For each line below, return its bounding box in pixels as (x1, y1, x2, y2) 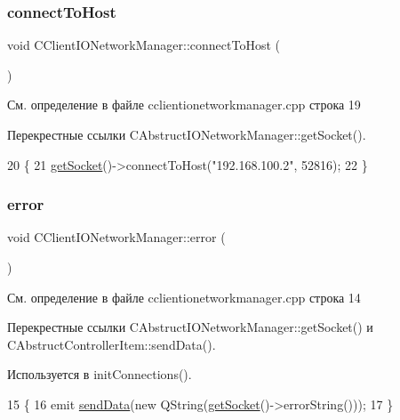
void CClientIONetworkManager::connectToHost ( (7, 36, 280, 54)
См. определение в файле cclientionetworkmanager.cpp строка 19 (7, 95, 361, 114)
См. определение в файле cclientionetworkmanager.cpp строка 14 (7, 287, 361, 306)
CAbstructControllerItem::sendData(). (7, 335, 216, 353)
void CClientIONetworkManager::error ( (7, 228, 226, 246)
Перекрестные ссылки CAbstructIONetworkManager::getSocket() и (7, 318, 373, 336)
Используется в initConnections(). (7, 365, 192, 384)
